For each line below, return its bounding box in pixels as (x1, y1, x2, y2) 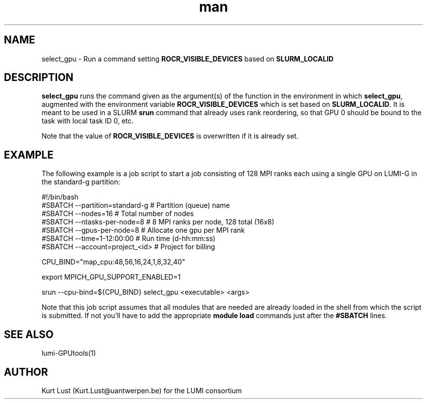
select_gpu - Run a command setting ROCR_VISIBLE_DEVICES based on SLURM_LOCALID (41, 54, 334, 63)
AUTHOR (4, 365, 48, 378)
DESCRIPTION (4, 71, 74, 84)
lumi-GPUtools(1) (41, 349, 96, 358)
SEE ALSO (4, 328, 54, 341)
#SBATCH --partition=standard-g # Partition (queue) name (41, 201, 230, 210)
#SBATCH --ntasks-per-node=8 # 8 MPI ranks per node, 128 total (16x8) (41, 218, 274, 226)
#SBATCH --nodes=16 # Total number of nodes (41, 209, 194, 218)
